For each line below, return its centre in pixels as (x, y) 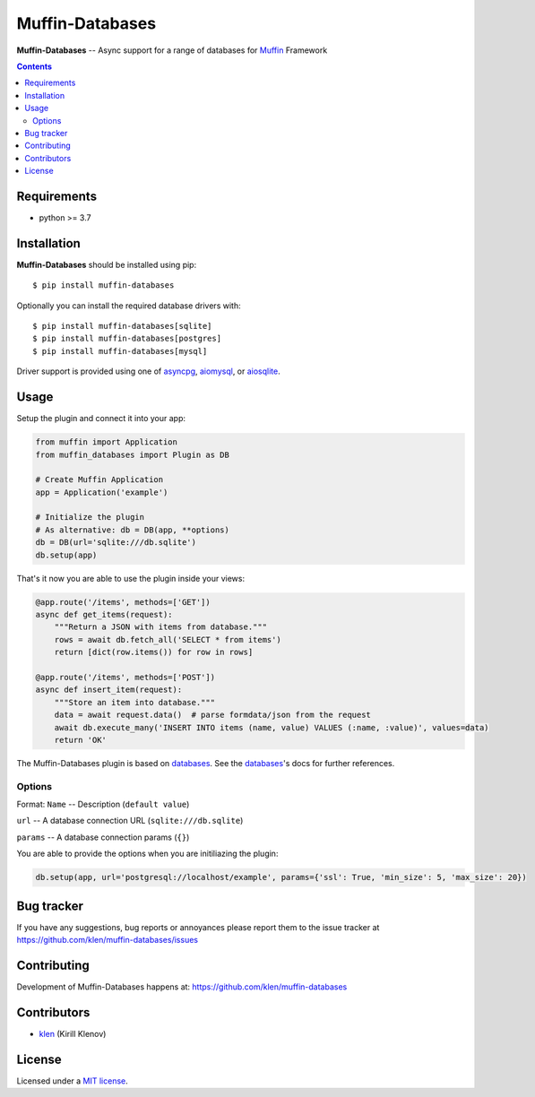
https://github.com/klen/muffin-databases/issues (108, 940)
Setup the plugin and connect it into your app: (101, 419)
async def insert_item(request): (109, 690)
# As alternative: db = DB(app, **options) (133, 530)
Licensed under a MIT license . (73, 1081)
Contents (35, 66)
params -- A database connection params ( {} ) (103, 837)
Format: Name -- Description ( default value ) (103, 804)
